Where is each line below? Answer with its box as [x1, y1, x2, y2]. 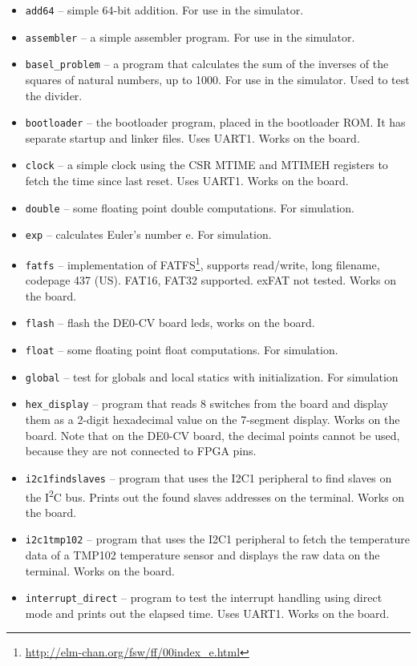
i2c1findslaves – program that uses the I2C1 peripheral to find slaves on [25, 469, 392, 486]
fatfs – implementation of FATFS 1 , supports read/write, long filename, [25, 253, 380, 272]
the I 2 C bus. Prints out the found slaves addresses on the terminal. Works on [25, 486, 405, 505]
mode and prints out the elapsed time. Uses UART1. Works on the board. [25, 604, 390, 621]
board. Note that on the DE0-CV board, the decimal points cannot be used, [25, 426, 400, 443]
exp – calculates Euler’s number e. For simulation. [25, 226, 272, 243]
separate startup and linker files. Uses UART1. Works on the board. [25, 129, 360, 146]
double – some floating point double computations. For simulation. [25, 199, 354, 216]
